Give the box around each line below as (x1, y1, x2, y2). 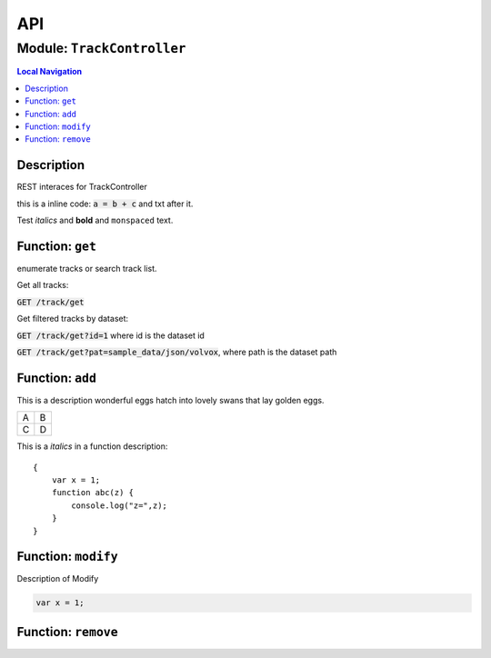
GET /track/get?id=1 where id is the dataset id (16, 330, 205, 341)
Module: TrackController (16, 40, 186, 56)
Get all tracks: (16, 280, 69, 291)
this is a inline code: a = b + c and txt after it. (16, 198, 194, 209)
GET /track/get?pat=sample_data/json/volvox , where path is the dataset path (16, 346, 337, 357)
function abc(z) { (51, 487, 135, 498)
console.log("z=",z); (71, 500, 168, 511)
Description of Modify (16, 573, 99, 584)
